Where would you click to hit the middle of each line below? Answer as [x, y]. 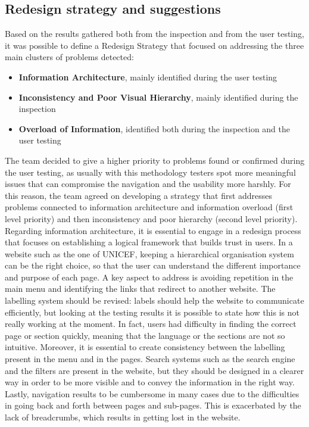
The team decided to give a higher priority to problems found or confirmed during [155, 160]
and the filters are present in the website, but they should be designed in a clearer [154, 370]
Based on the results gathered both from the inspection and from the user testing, [154, 34]
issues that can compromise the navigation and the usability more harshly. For [148, 184]
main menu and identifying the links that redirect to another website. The [140, 289]
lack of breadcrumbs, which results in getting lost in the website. [123, 417]
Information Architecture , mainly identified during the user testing [148, 77]
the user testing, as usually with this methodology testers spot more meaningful [150, 172]
